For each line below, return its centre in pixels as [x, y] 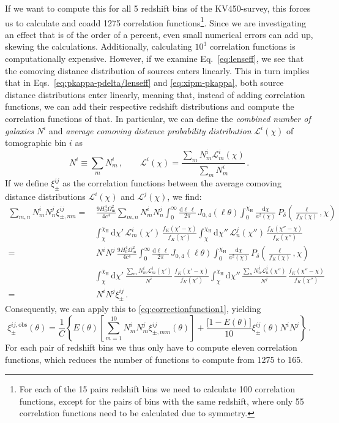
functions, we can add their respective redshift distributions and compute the [150, 106]
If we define [27, 183]
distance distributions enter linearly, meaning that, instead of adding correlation [155, 94]
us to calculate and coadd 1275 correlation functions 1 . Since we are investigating [155, 21]
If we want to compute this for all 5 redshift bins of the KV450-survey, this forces [158, 8]
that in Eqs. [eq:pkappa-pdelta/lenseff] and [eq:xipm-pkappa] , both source [144, 82]
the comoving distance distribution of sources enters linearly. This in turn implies [157, 70]
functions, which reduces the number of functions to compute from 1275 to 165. [154, 359]
